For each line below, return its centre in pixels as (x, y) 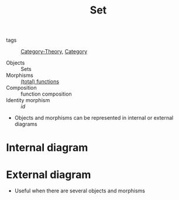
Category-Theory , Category (54, 52)
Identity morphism (28, 100)
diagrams (26, 124)
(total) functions (40, 82)
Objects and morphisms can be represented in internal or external (94, 118)
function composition (46, 94)
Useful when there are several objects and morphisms (80, 191)
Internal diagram (47, 148)
